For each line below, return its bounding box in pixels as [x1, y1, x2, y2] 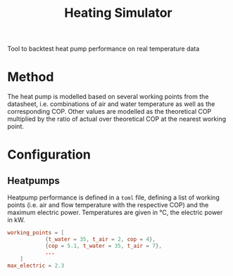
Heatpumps [7, 174, 60, 187]
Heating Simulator [64, 5, 172, 21]
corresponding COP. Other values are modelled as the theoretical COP [7, 107, 212, 116]
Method [7, 69, 54, 85]
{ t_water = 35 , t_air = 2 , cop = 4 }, [44, 236, 156, 243]
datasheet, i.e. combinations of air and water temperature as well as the [7, 100, 215, 108]
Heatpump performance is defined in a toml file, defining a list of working [7, 193, 220, 202]
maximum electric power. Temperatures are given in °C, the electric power [7, 209, 223, 217]
